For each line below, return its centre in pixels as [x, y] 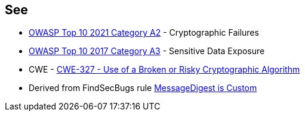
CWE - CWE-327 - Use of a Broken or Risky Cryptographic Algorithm [164, 70]
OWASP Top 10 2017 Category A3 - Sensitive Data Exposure [147, 51]
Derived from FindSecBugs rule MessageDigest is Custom [143, 88]
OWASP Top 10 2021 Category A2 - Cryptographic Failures [144, 33]
